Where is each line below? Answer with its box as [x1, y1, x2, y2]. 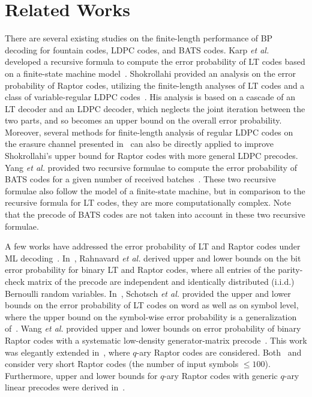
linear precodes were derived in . [5, 381, 125, 393]
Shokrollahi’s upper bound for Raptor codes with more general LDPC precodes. [5, 149, 298, 162]
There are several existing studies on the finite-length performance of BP [5, 32, 273, 44]
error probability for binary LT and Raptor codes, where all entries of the [5, 263, 275, 276]
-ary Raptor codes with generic [164, 369, 278, 381]
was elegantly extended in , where [5, 345, 130, 358]
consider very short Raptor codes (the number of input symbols [5, 357, 239, 370]
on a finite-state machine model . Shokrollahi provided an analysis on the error [5, 67, 296, 79]
